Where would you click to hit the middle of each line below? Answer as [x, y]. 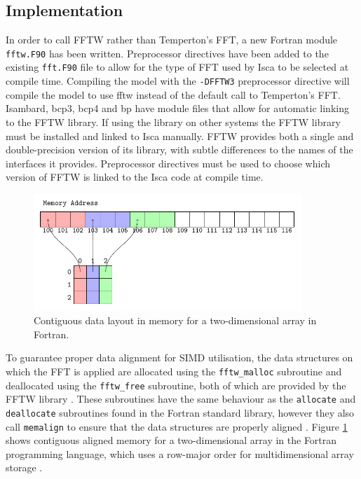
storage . [24, 467]
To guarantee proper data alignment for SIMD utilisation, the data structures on [179, 357]
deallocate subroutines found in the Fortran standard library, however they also [180, 412]
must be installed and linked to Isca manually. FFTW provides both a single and [180, 136]
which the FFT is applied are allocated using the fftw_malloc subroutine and [174, 371]
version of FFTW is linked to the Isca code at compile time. [135, 177]
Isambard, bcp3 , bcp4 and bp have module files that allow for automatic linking [177, 108]
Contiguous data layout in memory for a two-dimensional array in [175, 320]
